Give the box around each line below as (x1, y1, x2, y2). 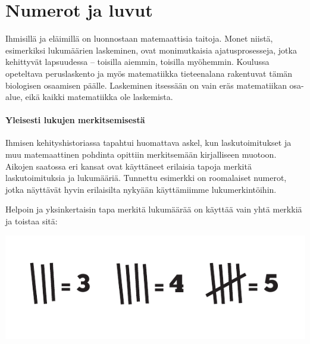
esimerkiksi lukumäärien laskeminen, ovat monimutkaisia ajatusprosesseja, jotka (5, 43, 297, 56)
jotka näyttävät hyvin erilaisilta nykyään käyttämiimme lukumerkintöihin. (5, 183, 277, 195)
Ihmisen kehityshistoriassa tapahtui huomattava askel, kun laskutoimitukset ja (5, 136, 292, 149)
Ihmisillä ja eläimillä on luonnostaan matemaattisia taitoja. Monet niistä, (5, 32, 273, 45)
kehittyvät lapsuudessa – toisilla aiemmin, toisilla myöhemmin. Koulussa (5, 55, 270, 68)
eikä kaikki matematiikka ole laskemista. (25, 90, 173, 103)
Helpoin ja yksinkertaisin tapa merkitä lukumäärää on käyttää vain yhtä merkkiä (5, 203, 302, 215)
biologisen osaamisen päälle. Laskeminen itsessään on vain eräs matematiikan (5, 79, 287, 91)
